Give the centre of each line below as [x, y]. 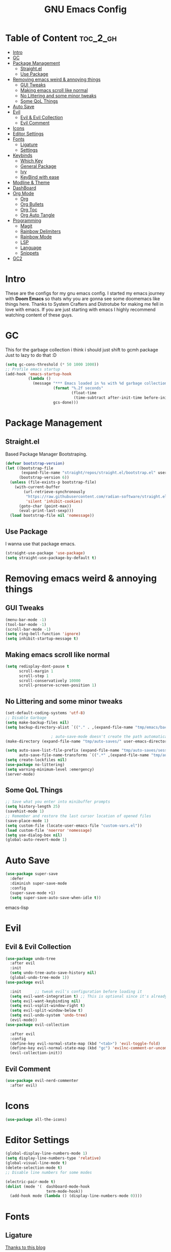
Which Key [32, 161]
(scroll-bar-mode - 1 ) [28, 629]
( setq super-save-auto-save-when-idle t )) [55, 898]
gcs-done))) [66, 402]
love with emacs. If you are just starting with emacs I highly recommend [81, 309]
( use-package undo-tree [31, 958]
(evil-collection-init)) [36, 1053]
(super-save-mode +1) [33, 893]
